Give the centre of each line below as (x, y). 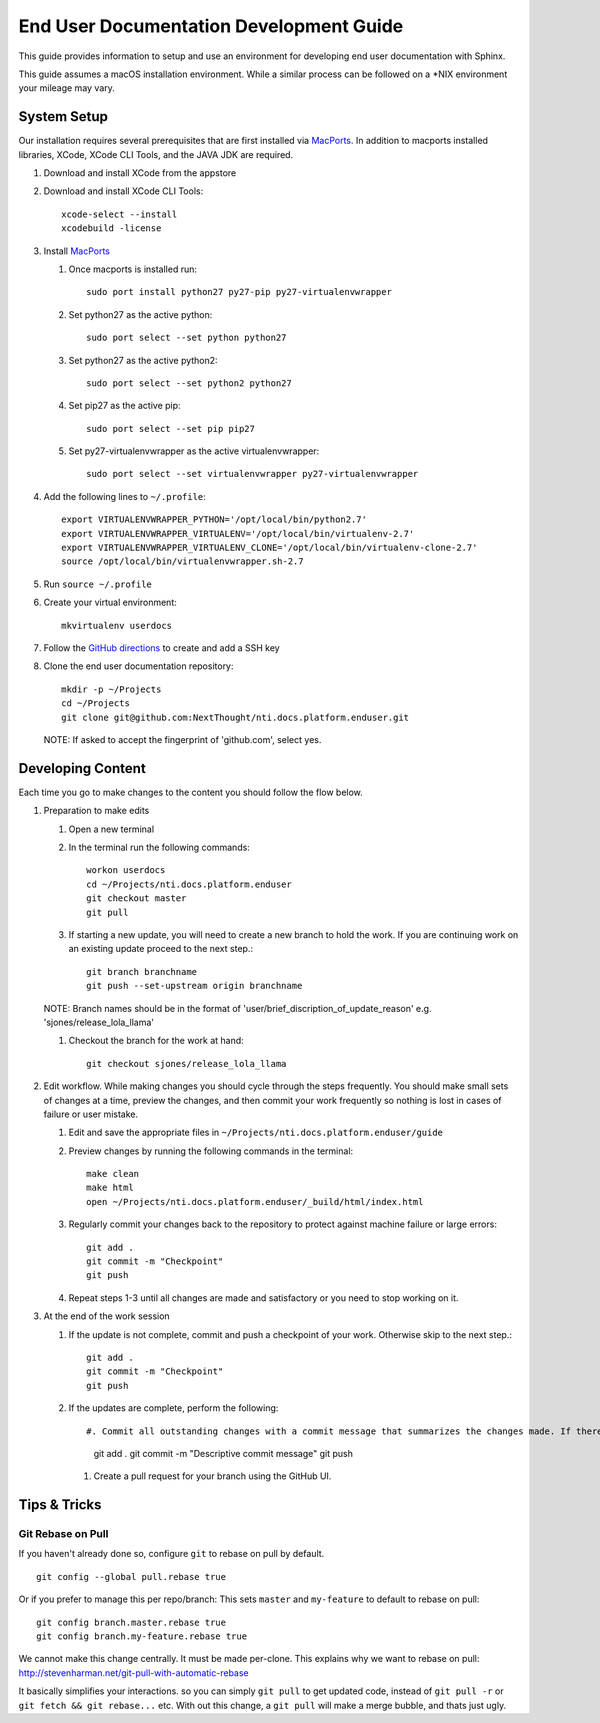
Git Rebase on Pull (63, 1534)
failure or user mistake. (91, 1114)
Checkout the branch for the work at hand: (156, 1041)
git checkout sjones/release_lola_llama (186, 1063)
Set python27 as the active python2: (143, 360)
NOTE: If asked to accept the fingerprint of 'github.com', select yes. (182, 739)
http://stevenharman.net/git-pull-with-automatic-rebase (133, 1672)
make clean (113, 1174)
